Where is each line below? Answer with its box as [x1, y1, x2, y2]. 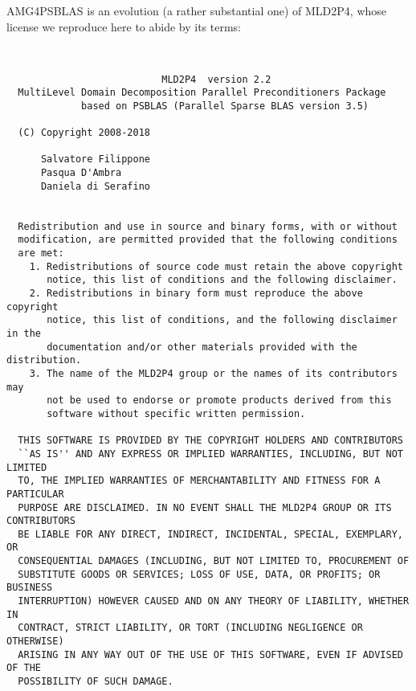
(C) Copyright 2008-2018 [18, 127, 150, 139]
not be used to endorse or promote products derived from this [47, 395, 392, 407]
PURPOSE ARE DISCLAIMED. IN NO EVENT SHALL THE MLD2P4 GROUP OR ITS [18, 501, 392, 513]
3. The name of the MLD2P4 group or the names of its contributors [29, 367, 398, 379]
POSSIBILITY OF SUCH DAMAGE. [18, 676, 173, 688]
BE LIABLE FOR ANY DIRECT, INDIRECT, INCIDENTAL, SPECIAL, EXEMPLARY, [18, 528, 403, 540]
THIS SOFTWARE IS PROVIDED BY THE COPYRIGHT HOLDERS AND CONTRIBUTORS [18, 435, 403, 447]
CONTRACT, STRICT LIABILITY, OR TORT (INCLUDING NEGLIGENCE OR [18, 622, 363, 634]
